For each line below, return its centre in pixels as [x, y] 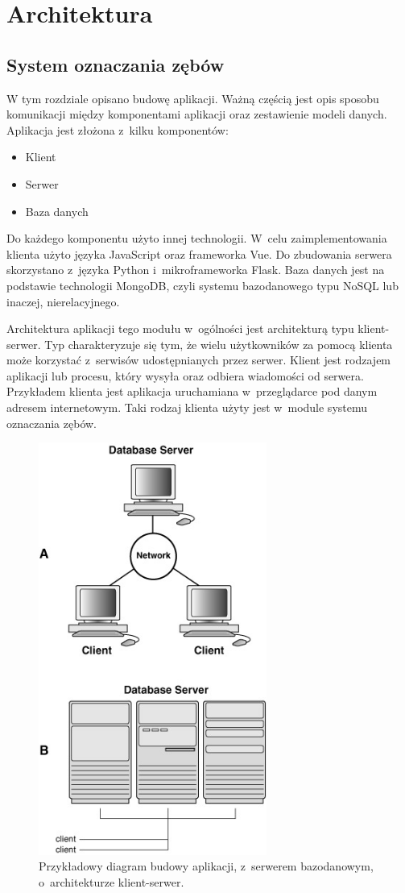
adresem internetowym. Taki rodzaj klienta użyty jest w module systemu [187, 407]
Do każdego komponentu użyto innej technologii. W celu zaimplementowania [197, 238]
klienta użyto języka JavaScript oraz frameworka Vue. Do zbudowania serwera [199, 253]
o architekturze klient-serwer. [112, 881]
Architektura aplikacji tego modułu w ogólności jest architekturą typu [180, 328]
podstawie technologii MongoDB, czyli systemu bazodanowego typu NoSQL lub [202, 285]
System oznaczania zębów [116, 64]
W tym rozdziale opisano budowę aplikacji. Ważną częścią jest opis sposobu [193, 98]
